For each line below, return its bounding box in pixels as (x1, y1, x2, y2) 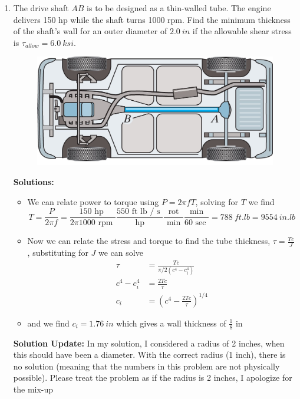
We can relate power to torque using (27, 195, 159, 207)
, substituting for (27, 246, 88, 259)
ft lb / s (131, 207, 160, 216)
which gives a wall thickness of (116, 316, 226, 329)
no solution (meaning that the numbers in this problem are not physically (13, 360, 280, 372)
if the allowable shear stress (192, 25, 292, 37)
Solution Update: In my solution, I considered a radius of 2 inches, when (13, 337, 285, 349)
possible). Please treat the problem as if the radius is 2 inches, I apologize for (13, 371, 292, 384)
